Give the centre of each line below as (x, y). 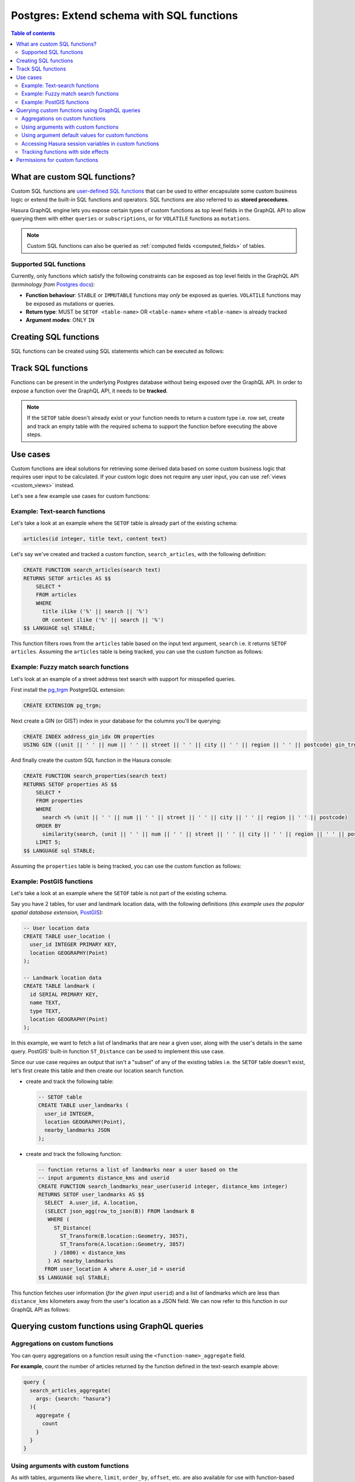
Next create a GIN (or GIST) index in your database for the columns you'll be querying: (116, 721)
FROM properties (59, 801)
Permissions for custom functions (57, 160)
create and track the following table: (70, 1081)
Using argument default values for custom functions (85, 135)
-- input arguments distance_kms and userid (104, 1178)
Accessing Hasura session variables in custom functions (90, 143)
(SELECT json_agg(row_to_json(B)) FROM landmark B (120, 1211)
